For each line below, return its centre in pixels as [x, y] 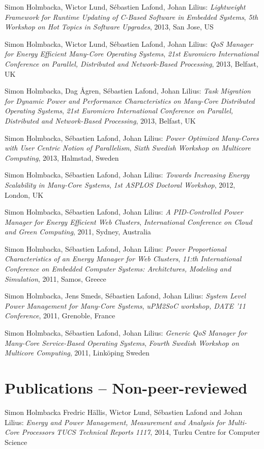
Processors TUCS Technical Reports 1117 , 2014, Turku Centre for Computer [141, 432]
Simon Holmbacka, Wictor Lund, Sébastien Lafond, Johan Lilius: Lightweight [125, 7]
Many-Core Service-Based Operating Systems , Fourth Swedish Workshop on [122, 342]
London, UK [24, 194]
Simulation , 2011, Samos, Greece [55, 278]
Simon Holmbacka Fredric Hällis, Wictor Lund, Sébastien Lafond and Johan [124, 412]
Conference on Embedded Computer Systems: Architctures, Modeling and [118, 269]
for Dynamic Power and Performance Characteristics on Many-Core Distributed [130, 100]
